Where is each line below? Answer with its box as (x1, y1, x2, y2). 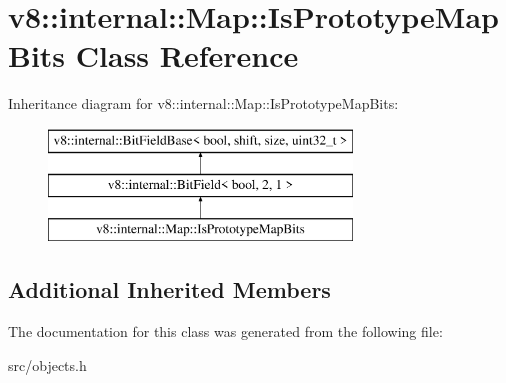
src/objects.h (8, 354, 87, 375)
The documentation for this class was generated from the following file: (8, 321, 443, 342)
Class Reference (75, 35, 299, 76)
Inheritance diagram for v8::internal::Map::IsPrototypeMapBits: (8, 93, 399, 114)
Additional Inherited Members (8, 274, 331, 305)
